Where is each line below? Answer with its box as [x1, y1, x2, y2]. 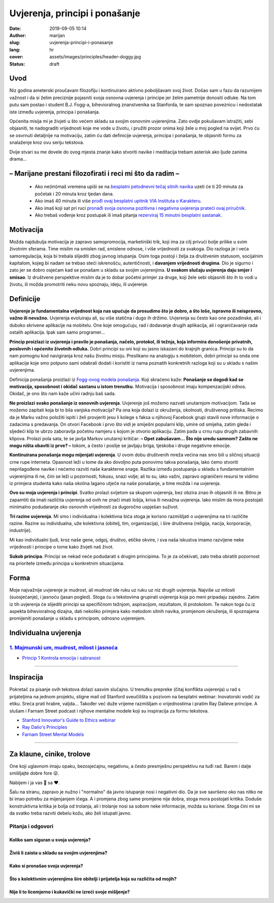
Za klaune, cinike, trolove [9, 750, 91, 758]
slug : [9, 40, 20, 46]
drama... [9, 155, 27, 162]
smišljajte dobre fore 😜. [9, 770, 59, 777]
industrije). [9, 527, 32, 533]
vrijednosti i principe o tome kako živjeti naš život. [9, 544, 114, 550]
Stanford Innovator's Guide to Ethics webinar [22, 717, 116, 723]
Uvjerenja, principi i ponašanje [9, 8, 141, 19]
